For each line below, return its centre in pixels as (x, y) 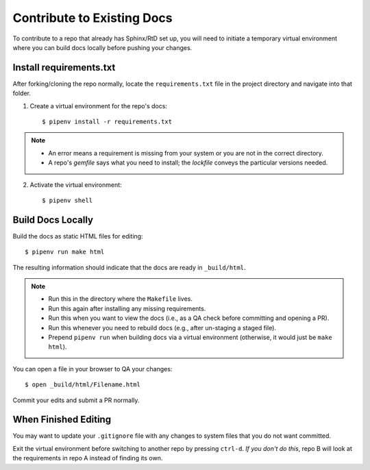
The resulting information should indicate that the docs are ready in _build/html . (129, 267)
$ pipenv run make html (65, 252)
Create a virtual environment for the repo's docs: (99, 106)
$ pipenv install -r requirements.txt (107, 122)
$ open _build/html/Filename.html (83, 385)
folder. (22, 93)
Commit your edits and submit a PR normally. (76, 400)
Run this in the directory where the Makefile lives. (121, 299)
